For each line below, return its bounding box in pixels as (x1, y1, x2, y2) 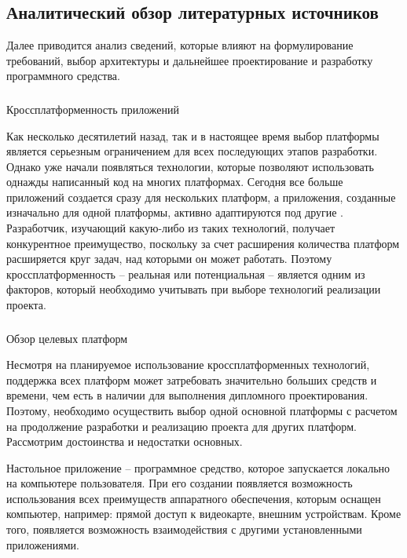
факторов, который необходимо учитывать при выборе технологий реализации (6, 281, 381, 297)
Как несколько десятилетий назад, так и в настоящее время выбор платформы (6, 127, 379, 144)
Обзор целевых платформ (6, 330, 128, 346)
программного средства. (6, 67, 120, 84)
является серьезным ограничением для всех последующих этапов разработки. (6, 143, 378, 159)
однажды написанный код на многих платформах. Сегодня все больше (6, 173, 343, 190)
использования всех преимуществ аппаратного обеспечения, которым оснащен (6, 490, 381, 506)
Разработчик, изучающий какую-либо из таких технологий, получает (6, 220, 335, 236)
